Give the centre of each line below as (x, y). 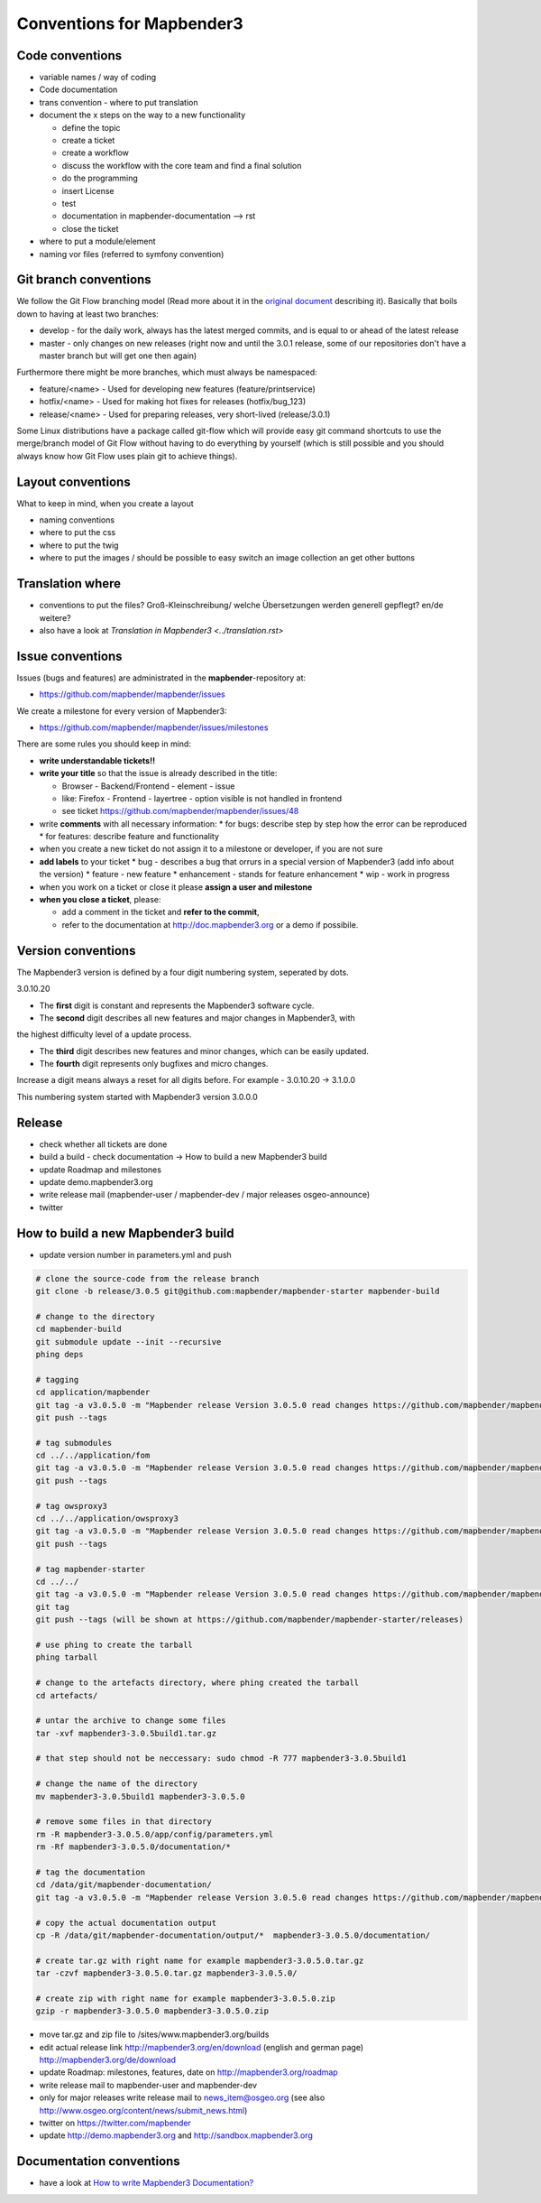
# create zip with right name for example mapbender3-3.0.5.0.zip (185, 1998)
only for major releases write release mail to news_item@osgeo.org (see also (182, 2097)
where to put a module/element (98, 241)
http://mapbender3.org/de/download (107, 2060)
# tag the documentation (91, 1872)
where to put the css (78, 532)
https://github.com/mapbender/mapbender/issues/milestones (154, 727)
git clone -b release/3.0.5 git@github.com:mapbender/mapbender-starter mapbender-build (238, 1291)
